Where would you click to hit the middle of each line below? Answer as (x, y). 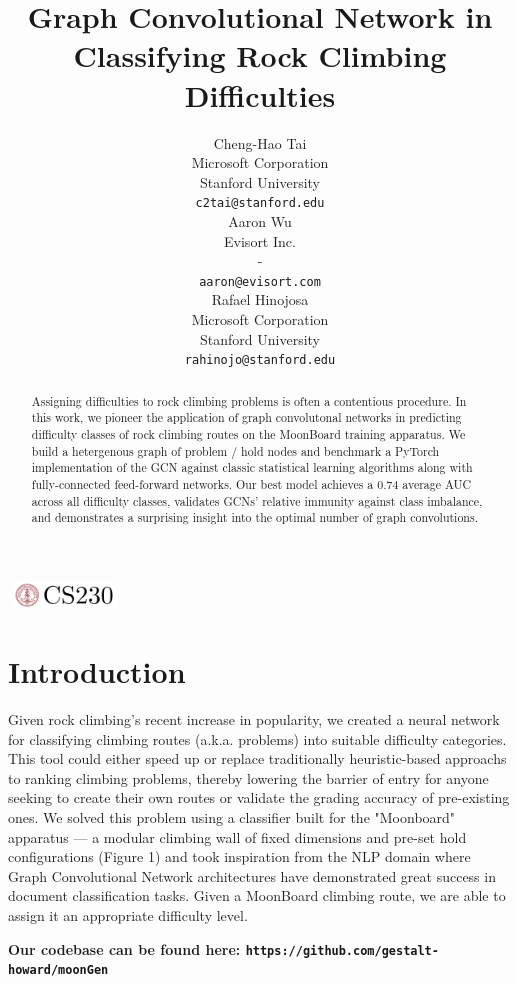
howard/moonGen (58, 970)
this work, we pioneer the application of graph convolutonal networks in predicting (246, 417)
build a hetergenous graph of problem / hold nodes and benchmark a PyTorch (235, 450)
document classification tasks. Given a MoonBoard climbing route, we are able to (257, 895)
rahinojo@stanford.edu (260, 360)
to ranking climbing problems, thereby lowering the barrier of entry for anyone (248, 777)
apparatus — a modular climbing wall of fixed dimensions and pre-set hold (237, 836)
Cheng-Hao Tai (260, 142)
